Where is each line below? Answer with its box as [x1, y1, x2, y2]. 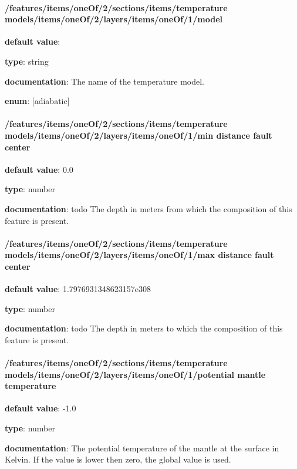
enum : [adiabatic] [5, 95, 70, 107]
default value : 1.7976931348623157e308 [5, 283, 151, 295]
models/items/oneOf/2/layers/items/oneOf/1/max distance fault [5, 249, 274, 261]
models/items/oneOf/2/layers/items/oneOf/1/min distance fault [5, 129, 272, 141]
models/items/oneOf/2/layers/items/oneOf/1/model [5, 13, 223, 25]
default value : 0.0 [5, 163, 73, 175]
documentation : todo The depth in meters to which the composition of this [5, 322, 283, 334]
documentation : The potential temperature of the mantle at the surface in [5, 441, 279, 454]
